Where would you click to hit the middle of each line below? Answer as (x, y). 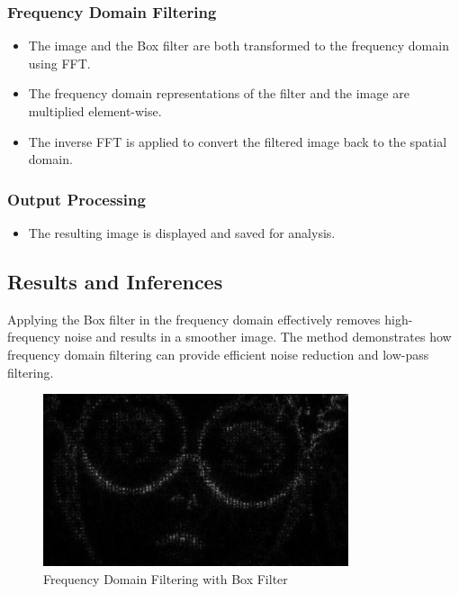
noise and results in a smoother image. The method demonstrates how (258, 337)
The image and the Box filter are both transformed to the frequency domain (238, 46)
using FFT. (59, 63)
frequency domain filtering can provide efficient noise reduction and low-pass (218, 354)
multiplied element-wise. (95, 111)
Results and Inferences (115, 281)
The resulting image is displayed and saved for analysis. (182, 233)
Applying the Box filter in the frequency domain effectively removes (194, 319)
